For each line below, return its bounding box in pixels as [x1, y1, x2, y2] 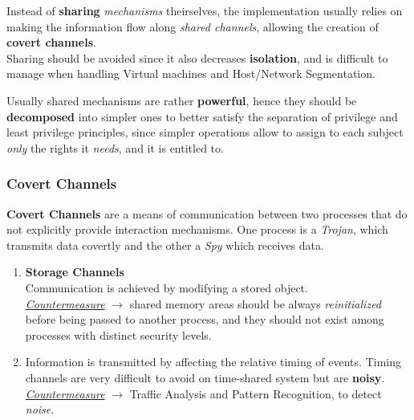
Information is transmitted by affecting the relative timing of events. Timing [25, 353, 401, 370]
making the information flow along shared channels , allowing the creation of [6, 18, 379, 35]
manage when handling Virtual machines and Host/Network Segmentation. [6, 65, 375, 82]
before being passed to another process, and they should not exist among [25, 311, 384, 328]
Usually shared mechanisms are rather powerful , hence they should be [6, 92, 357, 108]
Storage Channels [25, 263, 124, 280]
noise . [25, 401, 55, 418]
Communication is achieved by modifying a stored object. [25, 279, 308, 296]
